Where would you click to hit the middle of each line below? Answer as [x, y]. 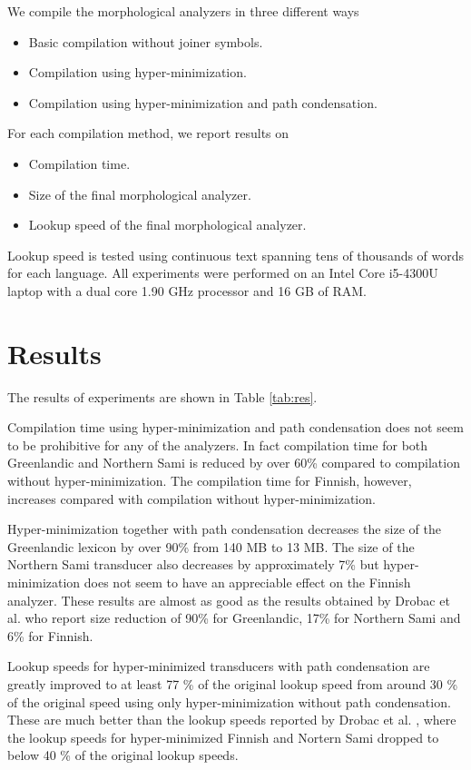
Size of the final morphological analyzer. [140, 194]
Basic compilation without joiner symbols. [146, 41]
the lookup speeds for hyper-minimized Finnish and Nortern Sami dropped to [223, 737]
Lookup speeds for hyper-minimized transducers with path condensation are [219, 666]
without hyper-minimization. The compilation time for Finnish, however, [210, 481]
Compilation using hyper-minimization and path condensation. [203, 102]
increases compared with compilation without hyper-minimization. [191, 498]
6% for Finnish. [50, 635]
